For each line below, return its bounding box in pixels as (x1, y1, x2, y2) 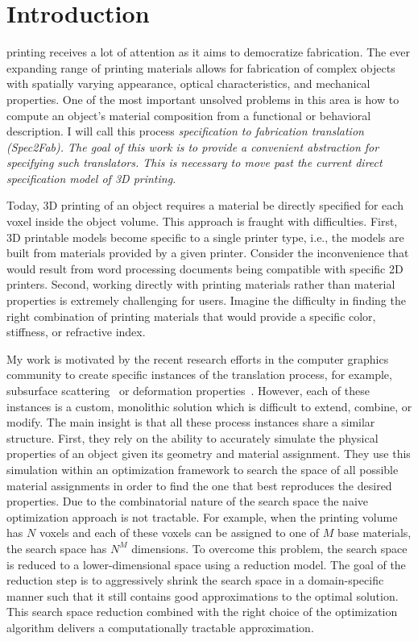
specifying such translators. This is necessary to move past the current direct (6, 154, 383, 171)
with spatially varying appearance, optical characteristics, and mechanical (6, 75, 370, 92)
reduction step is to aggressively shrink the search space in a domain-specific (6, 572, 384, 589)
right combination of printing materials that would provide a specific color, (6, 307, 376, 324)
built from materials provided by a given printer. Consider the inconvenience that (6, 244, 409, 261)
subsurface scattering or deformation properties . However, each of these (6, 382, 370, 398)
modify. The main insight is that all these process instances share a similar (6, 414, 375, 431)
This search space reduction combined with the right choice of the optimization (6, 603, 398, 620)
